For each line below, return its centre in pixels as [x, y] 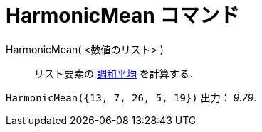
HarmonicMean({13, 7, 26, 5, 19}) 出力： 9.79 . [131, 97]
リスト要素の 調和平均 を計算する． [117, 73]
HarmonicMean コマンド [123, 16]
